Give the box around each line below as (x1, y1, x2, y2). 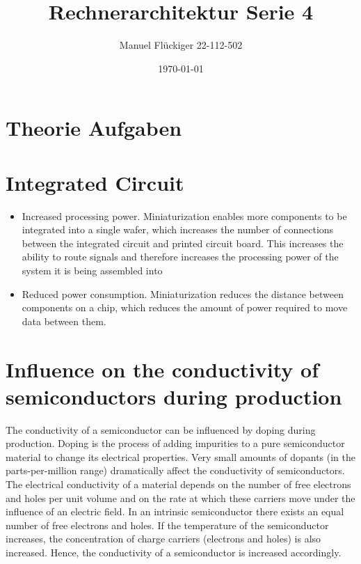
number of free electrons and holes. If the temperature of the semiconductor (6, 517, 329, 532)
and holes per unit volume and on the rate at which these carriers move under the (6, 490, 355, 505)
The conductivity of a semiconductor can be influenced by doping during (6, 422, 316, 437)
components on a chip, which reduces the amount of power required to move (22, 300, 348, 315)
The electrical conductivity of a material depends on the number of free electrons (6, 477, 351, 492)
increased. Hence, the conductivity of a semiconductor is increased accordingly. (6, 545, 342, 560)
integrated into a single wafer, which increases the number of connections (22, 222, 334, 237)
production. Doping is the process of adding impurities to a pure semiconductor (6, 436, 345, 451)
